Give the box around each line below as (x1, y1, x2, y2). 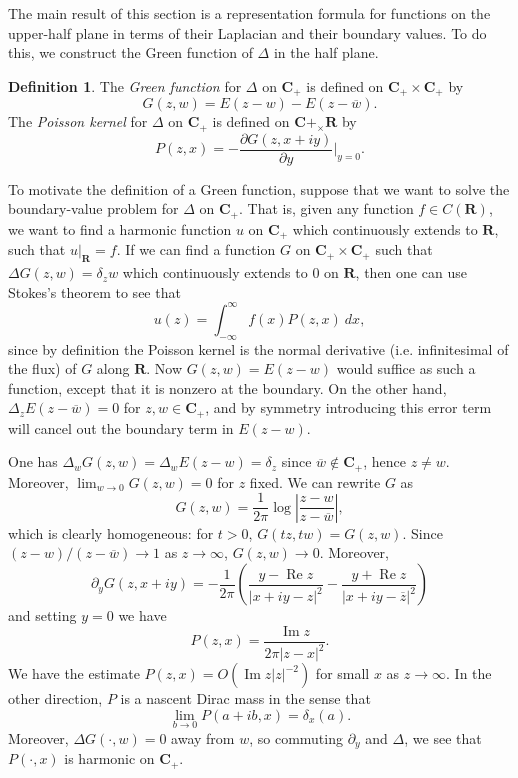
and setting (8, 605, 77, 626)
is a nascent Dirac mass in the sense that (120, 688, 371, 709)
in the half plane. (273, 42, 379, 63)
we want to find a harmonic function (8, 218, 232, 239)
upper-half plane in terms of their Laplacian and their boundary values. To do (8, 22, 487, 43)
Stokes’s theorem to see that (8, 281, 181, 302)
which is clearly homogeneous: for (8, 522, 214, 543)
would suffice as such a (336, 358, 476, 379)
